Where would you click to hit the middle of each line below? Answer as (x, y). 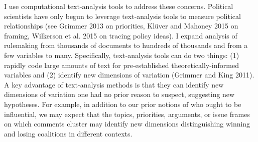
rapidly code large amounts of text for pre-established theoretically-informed (121, 65)
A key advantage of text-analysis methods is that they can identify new (114, 84)
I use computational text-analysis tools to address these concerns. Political (119, 6)
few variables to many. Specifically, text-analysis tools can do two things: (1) (122, 55)
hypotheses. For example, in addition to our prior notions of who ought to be (123, 104)
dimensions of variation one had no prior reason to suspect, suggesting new (119, 94)
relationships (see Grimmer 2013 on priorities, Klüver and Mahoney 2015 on (121, 26)
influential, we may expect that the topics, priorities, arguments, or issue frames (127, 114)
